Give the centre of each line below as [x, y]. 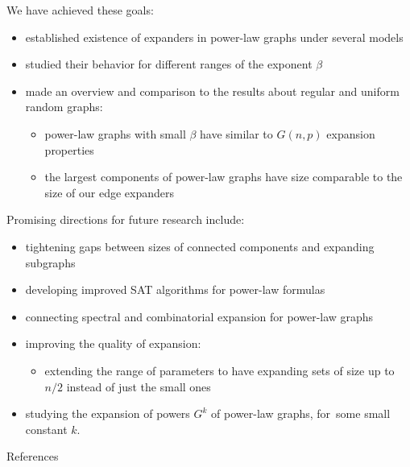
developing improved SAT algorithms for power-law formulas [175, 289]
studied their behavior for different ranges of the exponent [169, 64]
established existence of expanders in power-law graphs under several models [214, 37]
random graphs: [64, 107]
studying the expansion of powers [108, 413]
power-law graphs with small [115, 133]
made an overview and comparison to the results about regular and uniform [212, 91]
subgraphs [50, 262]
